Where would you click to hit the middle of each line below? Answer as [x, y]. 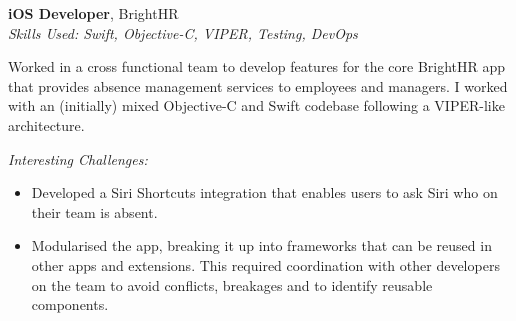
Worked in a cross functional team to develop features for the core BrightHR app [257, 66]
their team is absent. [94, 211]
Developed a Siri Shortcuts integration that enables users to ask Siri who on [264, 192]
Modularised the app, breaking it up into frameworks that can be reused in [261, 245]
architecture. [46, 124]
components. [70, 304]
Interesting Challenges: [78, 158]
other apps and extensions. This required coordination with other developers [265, 264]
